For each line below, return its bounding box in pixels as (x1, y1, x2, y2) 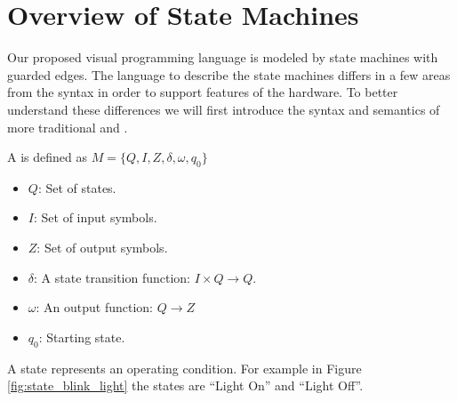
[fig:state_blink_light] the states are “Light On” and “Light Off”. (7, 376, 364, 395)
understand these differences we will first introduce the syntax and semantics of (7, 100, 440, 118)
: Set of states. (37, 178, 116, 196)
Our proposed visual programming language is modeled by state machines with (7, 48, 438, 67)
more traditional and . (7, 117, 128, 136)
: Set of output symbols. (36, 238, 168, 257)
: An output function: (36, 298, 154, 317)
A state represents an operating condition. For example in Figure (7, 358, 362, 377)
